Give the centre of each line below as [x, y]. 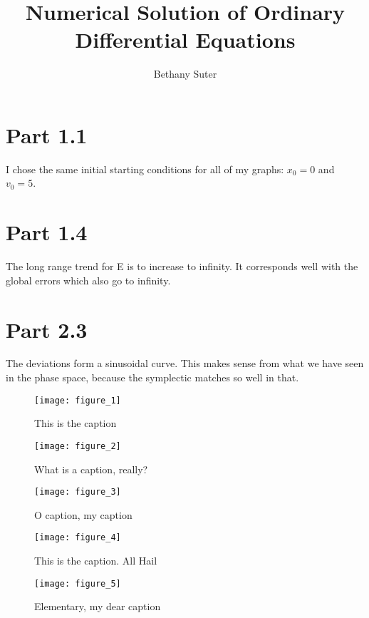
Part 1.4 [47, 232]
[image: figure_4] [78, 538]
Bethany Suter [185, 74]
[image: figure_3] [78, 492]
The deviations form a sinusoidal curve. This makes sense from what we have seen [185, 363]
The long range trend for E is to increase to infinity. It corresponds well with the [182, 266]
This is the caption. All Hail [96, 561]
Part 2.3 [47, 329]
